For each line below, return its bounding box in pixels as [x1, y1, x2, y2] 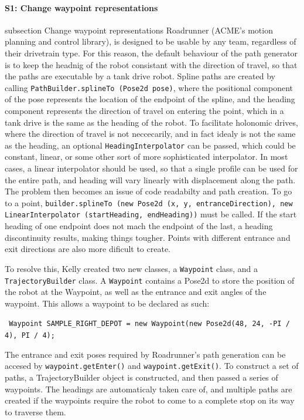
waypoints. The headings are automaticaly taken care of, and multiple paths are [5, 382, 292, 395]
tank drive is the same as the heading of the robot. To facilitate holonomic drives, [5, 116, 298, 128]
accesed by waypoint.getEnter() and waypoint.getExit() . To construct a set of [5, 359, 299, 372]
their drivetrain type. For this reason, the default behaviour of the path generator [5, 46, 298, 59]
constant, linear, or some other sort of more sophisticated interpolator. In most [5, 150, 288, 163]
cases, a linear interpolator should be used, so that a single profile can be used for [5, 162, 298, 174]
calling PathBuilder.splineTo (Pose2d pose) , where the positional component [5, 81, 293, 93]
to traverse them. [5, 405, 66, 418]
